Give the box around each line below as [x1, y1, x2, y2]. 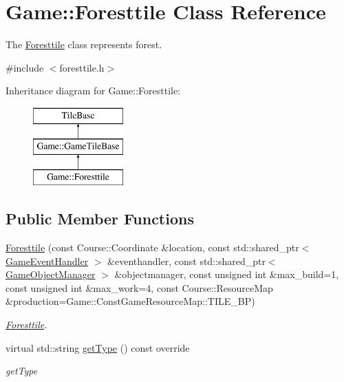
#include [6, 60, 44, 74]
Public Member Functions [6, 208, 194, 229]
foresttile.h [59, 60, 105, 74]
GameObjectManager [6, 267, 96, 282]
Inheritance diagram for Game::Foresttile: [6, 83, 181, 98]
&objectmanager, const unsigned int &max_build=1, [114, 267, 339, 282]
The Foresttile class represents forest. [6, 37, 162, 52]
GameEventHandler [6, 253, 89, 268]
